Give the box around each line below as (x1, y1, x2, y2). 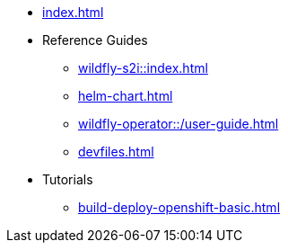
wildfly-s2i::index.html (78, 60, 208, 76)
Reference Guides (42, 32, 148, 48)
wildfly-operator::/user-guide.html (78, 116, 279, 131)
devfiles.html (78, 144, 154, 159)
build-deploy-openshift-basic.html (78, 200, 281, 215)
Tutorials (42, 172, 93, 187)
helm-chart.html (78, 88, 173, 103)
